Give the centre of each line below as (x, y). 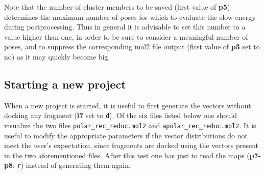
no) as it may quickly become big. (57, 56)
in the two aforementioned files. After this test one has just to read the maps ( (127, 155)
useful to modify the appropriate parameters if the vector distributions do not (126, 135)
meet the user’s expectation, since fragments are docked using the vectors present (131, 145)
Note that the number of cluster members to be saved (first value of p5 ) (117, 7)
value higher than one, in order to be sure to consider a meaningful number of (126, 36)
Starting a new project (65, 84)
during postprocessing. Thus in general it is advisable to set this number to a (125, 27)
